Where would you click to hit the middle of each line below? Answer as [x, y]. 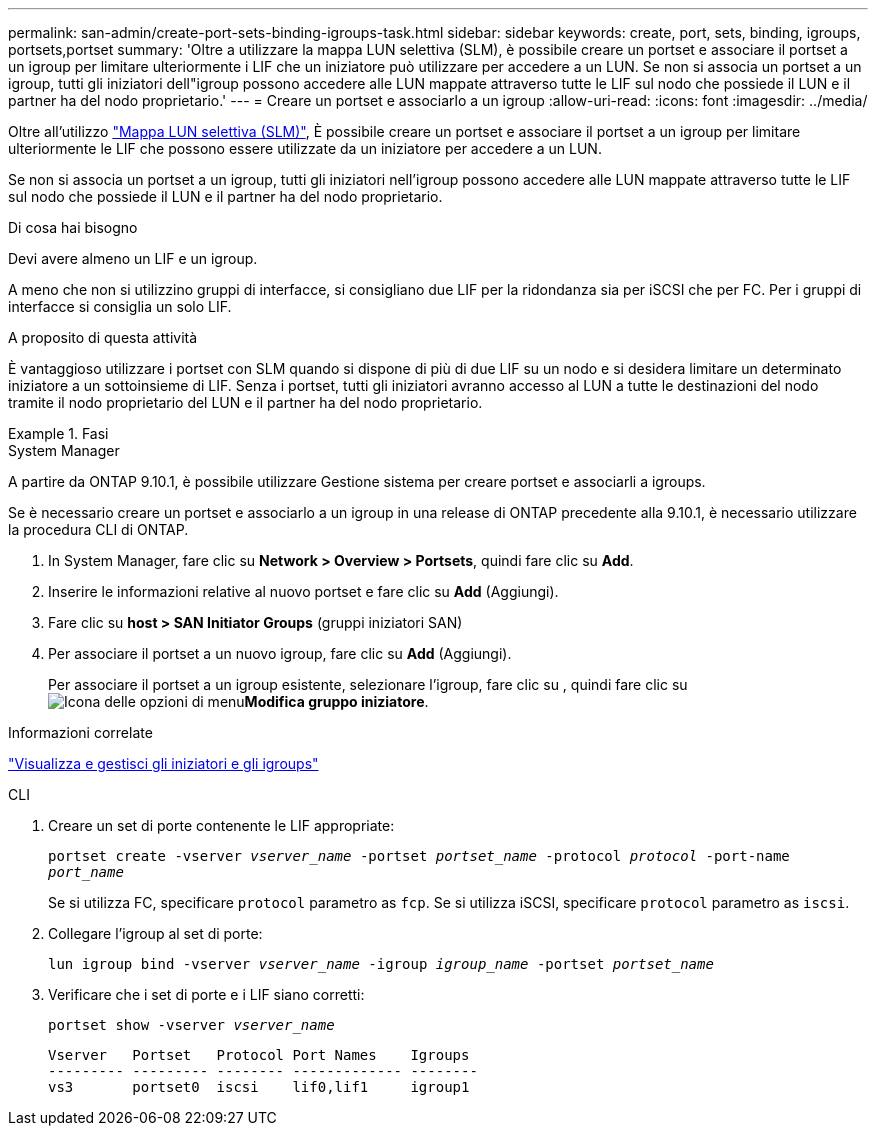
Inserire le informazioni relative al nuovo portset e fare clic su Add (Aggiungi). [303, 591]
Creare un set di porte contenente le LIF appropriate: [221, 825]
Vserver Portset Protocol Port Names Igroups [259, 1055]
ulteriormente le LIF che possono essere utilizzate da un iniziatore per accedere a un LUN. [305, 148]
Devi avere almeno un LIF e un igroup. [133, 258]
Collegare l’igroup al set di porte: [155, 933]
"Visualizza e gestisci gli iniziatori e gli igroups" [163, 763]
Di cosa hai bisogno [73, 227]
